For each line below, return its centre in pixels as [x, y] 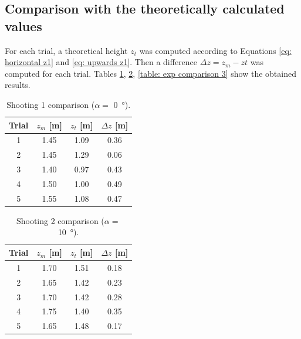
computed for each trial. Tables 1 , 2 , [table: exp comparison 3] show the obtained [150, 73]
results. [18, 85]
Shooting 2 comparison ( [60, 220]
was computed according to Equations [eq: [215, 50]
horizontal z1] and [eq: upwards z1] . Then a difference [101, 62]
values [23, 26]
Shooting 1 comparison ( [51, 104]
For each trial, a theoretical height [66, 50]
